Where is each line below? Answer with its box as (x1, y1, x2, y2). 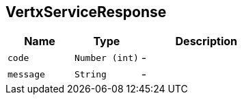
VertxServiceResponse (5, 3, 167, 21)
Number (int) (74, 52, 139, 63)
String (74, 68, 107, 79)
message (8, 68, 45, 79)
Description (175, 34, 237, 49)
